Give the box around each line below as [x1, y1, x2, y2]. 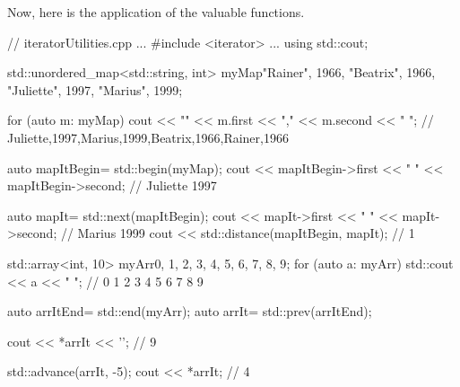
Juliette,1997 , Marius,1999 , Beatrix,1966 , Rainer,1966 [7, 128, 289, 146]
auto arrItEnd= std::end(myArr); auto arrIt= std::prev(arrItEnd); [7, 302, 372, 321]
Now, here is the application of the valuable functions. [7, 3, 305, 21]
